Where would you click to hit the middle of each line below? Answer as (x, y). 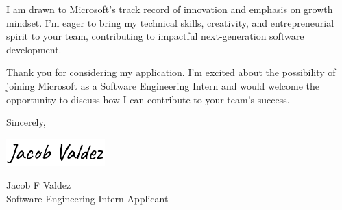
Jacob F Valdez (39, 185)
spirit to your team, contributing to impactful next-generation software (155, 36)
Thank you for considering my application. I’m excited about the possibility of (171, 72)
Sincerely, (26, 122)
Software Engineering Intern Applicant (87, 198)
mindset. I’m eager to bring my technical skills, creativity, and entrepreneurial (170, 22)
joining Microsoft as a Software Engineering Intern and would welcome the (163, 85)
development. (34, 49)
